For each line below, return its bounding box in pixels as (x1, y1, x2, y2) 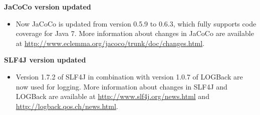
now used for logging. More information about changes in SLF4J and (16, 81, 227, 91)
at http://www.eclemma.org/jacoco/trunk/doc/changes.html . (16, 37, 205, 48)
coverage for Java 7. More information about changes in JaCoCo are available (16, 28, 254, 38)
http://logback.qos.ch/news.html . (16, 100, 118, 111)
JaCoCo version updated (4, 1, 91, 11)
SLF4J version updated (4, 54, 86, 65)
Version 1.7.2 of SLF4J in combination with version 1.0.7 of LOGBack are (16, 71, 243, 81)
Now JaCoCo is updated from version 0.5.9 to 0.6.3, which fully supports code (16, 18, 256, 28)
